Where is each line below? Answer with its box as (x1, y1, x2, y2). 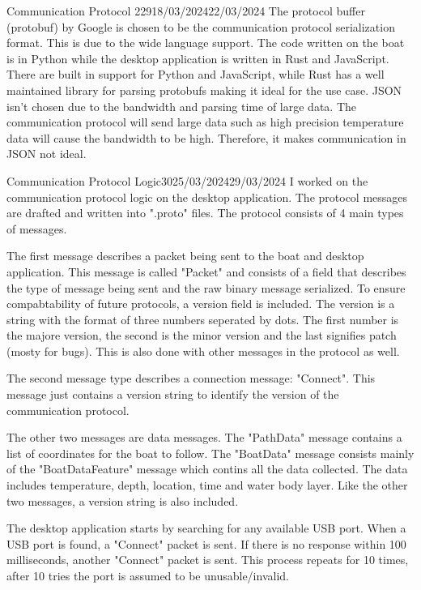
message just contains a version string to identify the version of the (6, 386, 339, 403)
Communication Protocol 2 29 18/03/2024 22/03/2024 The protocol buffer (6, 2, 365, 19)
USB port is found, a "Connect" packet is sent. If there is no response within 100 (6, 535, 406, 552)
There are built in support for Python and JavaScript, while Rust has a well (6, 66, 385, 83)
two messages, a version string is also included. (6, 492, 239, 509)
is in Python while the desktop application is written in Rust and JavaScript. (6, 49, 389, 66)
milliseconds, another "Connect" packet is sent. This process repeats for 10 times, (6, 551, 409, 568)
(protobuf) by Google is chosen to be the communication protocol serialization (6, 18, 395, 35)
